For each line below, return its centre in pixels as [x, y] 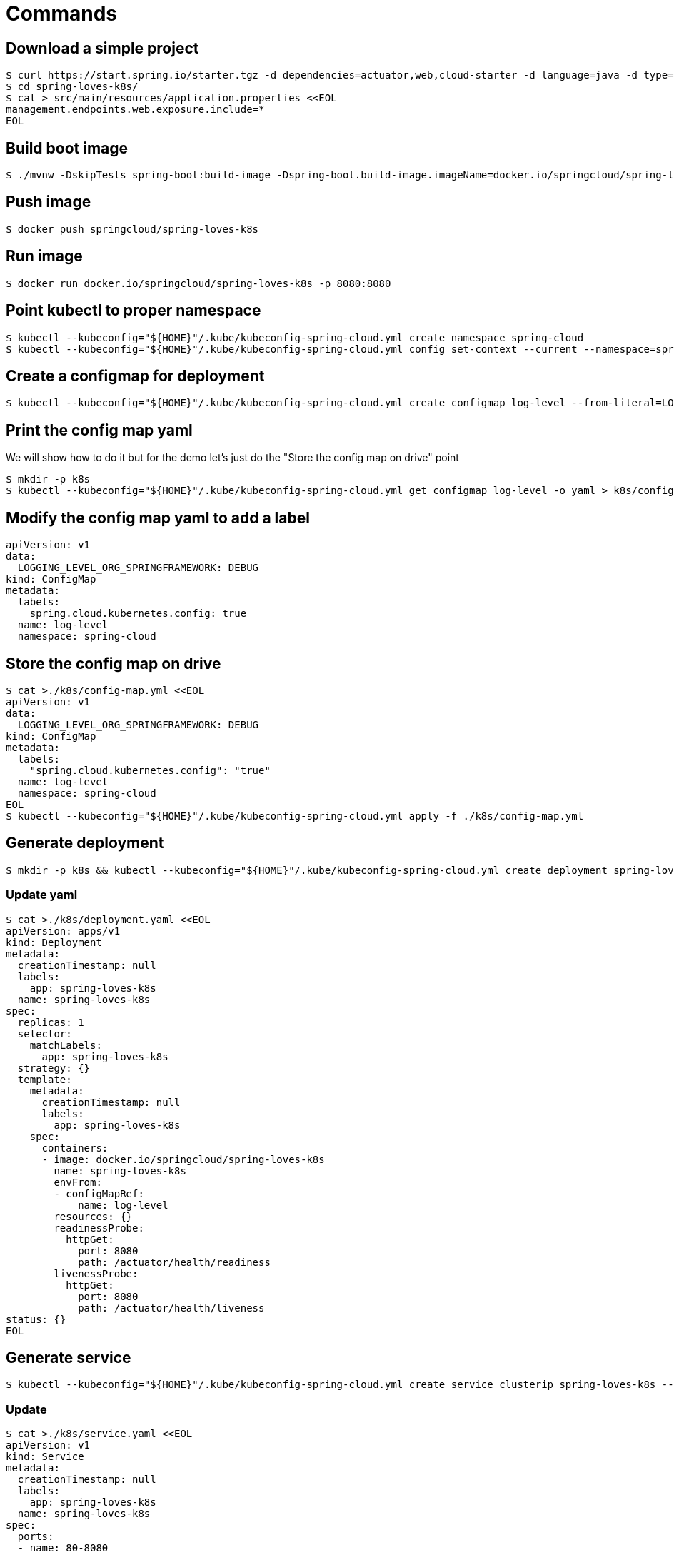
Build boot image [67, 148]
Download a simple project [102, 48]
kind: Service [45, 1457]
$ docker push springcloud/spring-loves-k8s [132, 229]
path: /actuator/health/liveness [171, 1308]
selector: [45, 1033]
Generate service [69, 1357]
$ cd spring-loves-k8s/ [72, 87]
